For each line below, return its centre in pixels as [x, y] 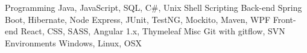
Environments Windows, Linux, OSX [73, 42]
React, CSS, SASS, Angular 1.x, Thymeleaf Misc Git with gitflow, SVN [153, 31]
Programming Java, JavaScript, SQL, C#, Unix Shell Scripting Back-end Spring [153, 7]
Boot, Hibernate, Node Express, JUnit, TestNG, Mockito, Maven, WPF [138, 19]
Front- [284, 19]
